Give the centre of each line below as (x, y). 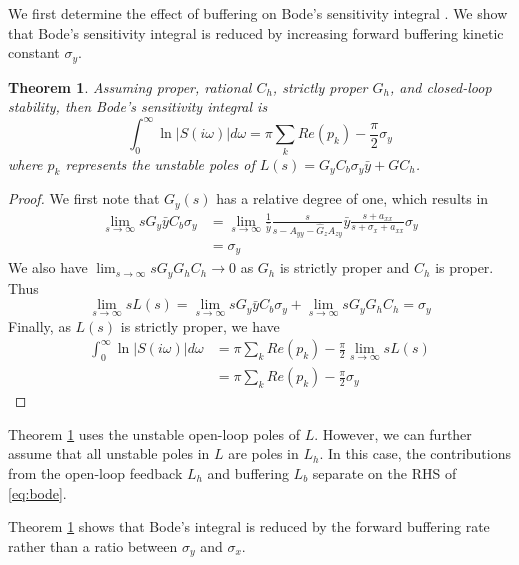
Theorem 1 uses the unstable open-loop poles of (154, 433)
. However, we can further (393, 433)
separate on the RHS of (384, 472)
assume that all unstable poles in (109, 453)
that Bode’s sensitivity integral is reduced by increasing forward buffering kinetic (256, 32)
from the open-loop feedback (95, 472)
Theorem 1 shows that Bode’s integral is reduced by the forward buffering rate (249, 526)
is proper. (464, 267)
